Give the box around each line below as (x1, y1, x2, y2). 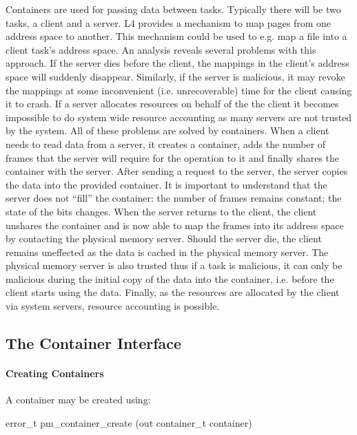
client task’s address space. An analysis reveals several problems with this (6, 42, 316, 56)
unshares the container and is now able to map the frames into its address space (6, 217, 344, 232)
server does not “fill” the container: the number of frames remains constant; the (6, 191, 342, 205)
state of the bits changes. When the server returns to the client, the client (6, 204, 317, 218)
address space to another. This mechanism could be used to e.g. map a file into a (6, 29, 347, 43)
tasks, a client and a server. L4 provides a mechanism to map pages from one (6, 15, 331, 30)
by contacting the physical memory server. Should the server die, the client (6, 231, 322, 246)
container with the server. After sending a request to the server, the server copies (6, 164, 348, 178)
